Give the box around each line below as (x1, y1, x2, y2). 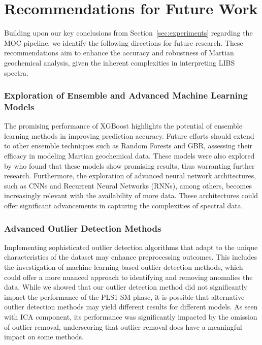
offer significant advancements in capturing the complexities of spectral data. (4, 200, 243, 210)
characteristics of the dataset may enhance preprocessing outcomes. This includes (4, 252, 257, 262)
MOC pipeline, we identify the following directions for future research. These (4, 37, 243, 48)
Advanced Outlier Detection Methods (4, 222, 161, 234)
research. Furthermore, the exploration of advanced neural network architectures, (4, 170, 256, 181)
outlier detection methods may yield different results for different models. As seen (4, 301, 258, 312)
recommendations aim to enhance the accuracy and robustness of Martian (4, 47, 234, 58)
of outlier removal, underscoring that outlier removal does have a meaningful (4, 321, 242, 332)
